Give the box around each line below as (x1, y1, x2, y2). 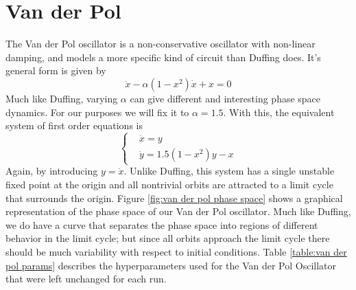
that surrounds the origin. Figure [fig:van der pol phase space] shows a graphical (5, 190, 343, 205)
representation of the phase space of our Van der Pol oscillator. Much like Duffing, (5, 204, 351, 219)
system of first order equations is (5, 118, 143, 133)
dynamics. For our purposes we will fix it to (5, 104, 189, 119)
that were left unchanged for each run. (5, 271, 167, 286)
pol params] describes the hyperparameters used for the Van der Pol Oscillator (5, 258, 337, 272)
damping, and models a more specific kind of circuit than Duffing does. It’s (5, 49, 321, 64)
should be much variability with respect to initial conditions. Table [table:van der (5, 245, 347, 259)
